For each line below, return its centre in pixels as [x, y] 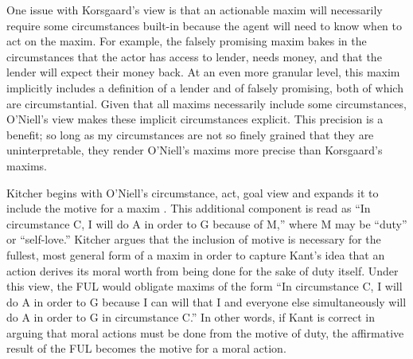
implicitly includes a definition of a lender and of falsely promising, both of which [205, 87]
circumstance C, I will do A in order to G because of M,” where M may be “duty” [207, 223]
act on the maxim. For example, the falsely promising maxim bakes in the [187, 41]
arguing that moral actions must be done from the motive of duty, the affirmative [205, 332]
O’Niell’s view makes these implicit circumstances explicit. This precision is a [195, 119]
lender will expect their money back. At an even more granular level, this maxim [203, 72]
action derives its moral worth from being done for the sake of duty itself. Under [203, 270]
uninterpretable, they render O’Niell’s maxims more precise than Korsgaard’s [195, 150]
